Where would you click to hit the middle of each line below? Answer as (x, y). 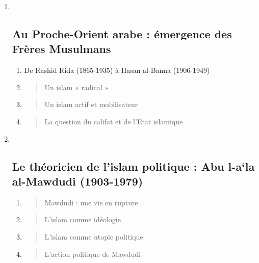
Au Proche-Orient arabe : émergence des (122, 33)
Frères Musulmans (61, 49)
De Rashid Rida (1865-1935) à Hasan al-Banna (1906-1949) (117, 70)
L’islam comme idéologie (83, 219)
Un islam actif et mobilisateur (91, 104)
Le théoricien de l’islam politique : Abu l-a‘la (133, 166)
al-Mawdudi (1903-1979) (77, 181)
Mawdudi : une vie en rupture (91, 202)
